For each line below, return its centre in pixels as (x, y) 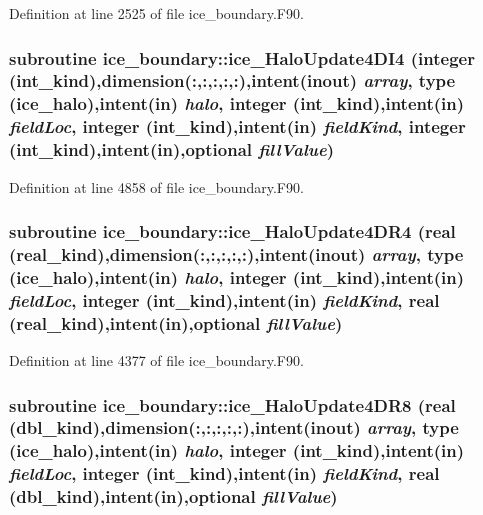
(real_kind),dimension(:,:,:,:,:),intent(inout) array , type (236, 253)
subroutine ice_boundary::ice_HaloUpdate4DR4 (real (232, 231)
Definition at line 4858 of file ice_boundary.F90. (156, 186)
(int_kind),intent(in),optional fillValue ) (171, 149)
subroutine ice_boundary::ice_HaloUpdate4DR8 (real (232, 404)
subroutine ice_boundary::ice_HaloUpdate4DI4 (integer (242, 57)
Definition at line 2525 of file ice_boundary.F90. (156, 13)
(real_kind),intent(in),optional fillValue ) (176, 322)
